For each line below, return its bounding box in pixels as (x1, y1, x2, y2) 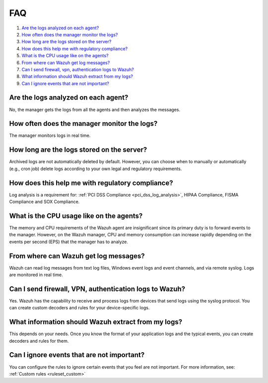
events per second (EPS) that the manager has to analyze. (9, 239, 129, 245)
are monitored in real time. (9, 272, 63, 278)
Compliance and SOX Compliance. (9, 199, 80, 205)
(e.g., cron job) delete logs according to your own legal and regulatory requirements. (9, 166, 182, 172)
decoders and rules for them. (9, 338, 69, 344)
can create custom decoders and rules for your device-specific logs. (9, 305, 150, 311)
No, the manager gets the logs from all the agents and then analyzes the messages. (9, 106, 181, 112)
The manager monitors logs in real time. (9, 132, 91, 139)
